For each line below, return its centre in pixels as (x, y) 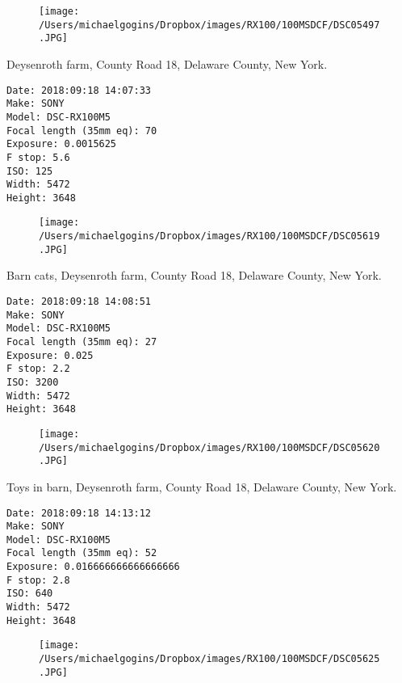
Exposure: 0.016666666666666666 (93, 567)
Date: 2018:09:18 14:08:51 (79, 302)
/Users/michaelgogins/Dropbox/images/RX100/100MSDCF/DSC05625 (209, 659)
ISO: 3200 (33, 382)
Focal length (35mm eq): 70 (82, 131)
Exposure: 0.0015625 (62, 144)
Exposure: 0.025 (50, 355)
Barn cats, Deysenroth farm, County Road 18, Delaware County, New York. (194, 275)
